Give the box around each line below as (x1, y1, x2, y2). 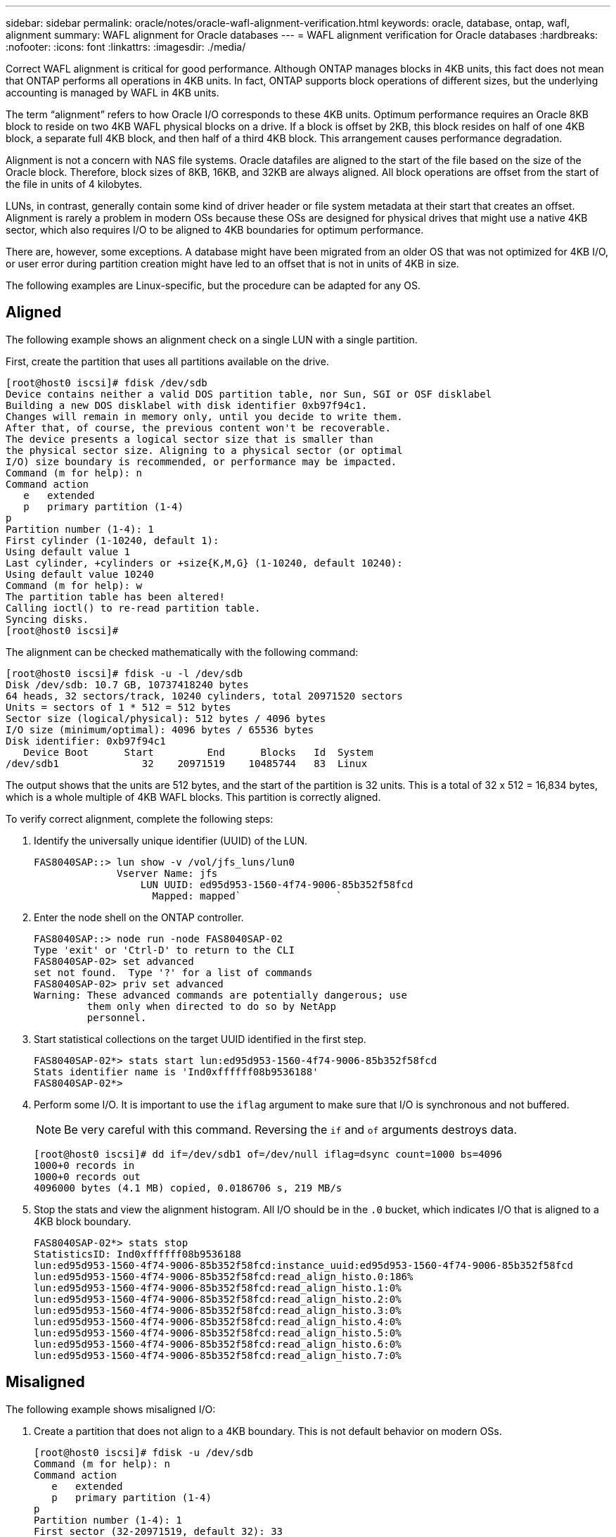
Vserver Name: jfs (117, 867, 218, 879)
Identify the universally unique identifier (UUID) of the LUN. (34, 834, 307, 847)
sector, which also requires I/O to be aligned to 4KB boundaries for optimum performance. (6, 224, 424, 236)
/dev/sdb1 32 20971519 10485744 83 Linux (6, 757, 368, 769)
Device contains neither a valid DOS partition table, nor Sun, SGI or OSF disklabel (6, 388, 492, 400)
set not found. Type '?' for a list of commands (34, 966, 313, 978)
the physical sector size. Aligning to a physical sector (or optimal (6, 444, 403, 456)
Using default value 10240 (6, 568, 154, 580)
